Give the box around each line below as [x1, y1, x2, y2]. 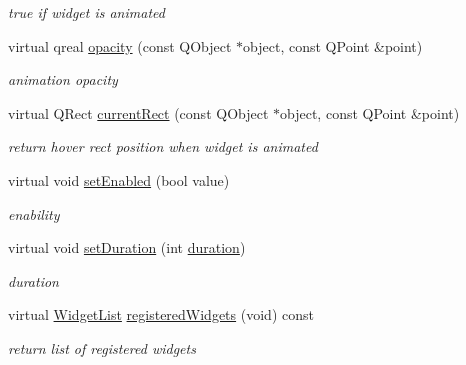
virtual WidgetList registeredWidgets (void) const [8, 304, 314, 325]
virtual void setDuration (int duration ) [8, 237, 246, 258]
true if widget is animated [8, 2, 165, 22]
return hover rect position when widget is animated [8, 136, 318, 157]
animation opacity [8, 69, 118, 90]
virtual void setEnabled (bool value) [8, 169, 230, 190]
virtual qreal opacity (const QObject [8, 35, 232, 56]
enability [8, 203, 60, 224]
